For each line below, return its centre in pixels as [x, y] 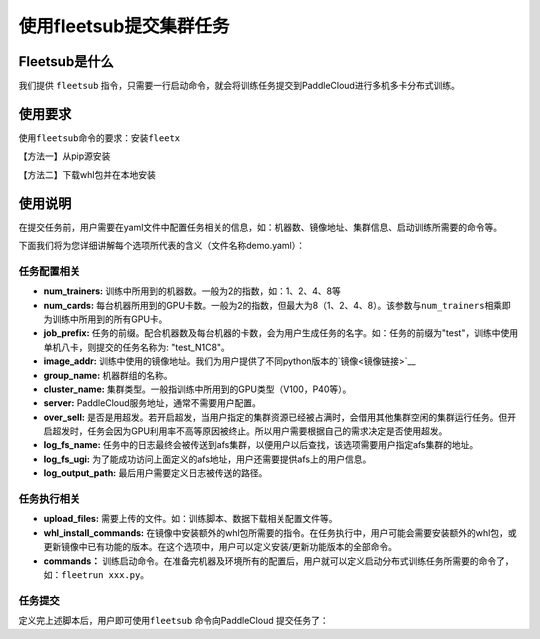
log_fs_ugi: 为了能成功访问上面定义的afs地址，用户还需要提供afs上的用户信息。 [207, 459]
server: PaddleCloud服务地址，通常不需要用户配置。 [152, 403]
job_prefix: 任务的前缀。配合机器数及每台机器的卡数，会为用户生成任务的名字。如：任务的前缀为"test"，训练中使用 [281, 333]
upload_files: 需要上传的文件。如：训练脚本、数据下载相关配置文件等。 [190, 519]
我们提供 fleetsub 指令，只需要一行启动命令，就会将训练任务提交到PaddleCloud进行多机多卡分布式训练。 [239, 86]
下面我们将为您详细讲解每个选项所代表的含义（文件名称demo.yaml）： [161, 246]
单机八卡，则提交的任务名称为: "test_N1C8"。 [136, 347]
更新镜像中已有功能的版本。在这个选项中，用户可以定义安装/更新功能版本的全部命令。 [220, 547]
